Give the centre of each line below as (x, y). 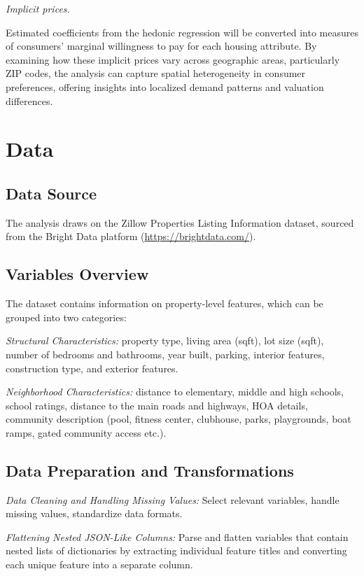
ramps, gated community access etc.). (86, 432)
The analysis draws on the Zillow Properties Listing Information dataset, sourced (180, 222)
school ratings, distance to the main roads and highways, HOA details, (157, 405)
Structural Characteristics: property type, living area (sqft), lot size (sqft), (165, 340)
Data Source (51, 193)
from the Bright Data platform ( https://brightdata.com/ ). (131, 236)
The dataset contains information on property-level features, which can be (164, 303)
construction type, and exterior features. (92, 368)
